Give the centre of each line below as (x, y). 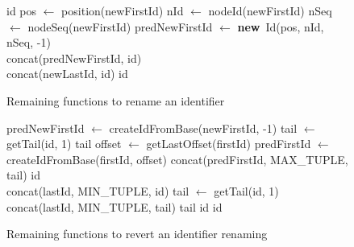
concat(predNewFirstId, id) (74, 58)
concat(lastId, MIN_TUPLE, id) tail (98, 190)
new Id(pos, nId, (281, 26)
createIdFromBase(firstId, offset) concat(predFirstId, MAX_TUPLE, (177, 159)
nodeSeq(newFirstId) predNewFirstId (120, 26)
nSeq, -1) (29, 42)
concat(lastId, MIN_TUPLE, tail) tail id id (115, 206)
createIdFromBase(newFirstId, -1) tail (203, 128)
